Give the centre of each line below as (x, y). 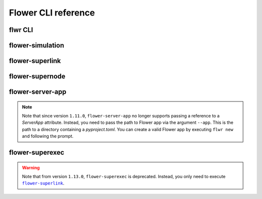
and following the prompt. (48, 136)
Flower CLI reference (52, 13)
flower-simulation (37, 45)
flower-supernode (37, 76)
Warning (31, 167)
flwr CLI (21, 30)
